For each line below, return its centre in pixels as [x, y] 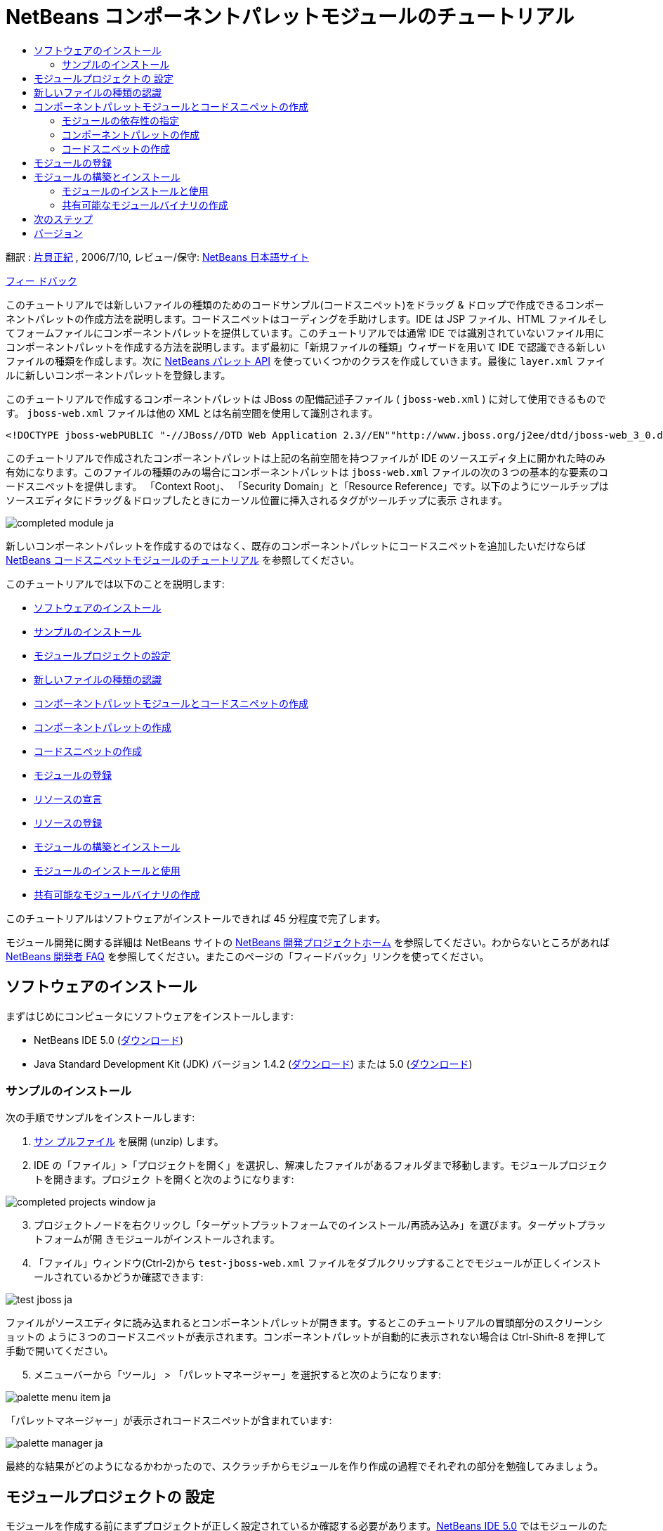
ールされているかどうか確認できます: [119, 1277]
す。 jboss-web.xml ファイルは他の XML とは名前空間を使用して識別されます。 [192, 413]
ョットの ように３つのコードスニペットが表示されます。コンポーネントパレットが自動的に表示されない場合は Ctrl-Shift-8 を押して [306, 1337]
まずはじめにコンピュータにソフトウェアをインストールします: [150, 1016]
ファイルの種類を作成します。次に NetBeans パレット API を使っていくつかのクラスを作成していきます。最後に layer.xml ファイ [306, 361]
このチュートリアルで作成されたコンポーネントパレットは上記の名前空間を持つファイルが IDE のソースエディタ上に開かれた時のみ [306, 458]
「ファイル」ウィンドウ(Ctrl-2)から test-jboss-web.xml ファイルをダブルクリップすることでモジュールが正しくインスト [318, 1263]
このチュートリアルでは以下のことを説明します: [115, 583]
